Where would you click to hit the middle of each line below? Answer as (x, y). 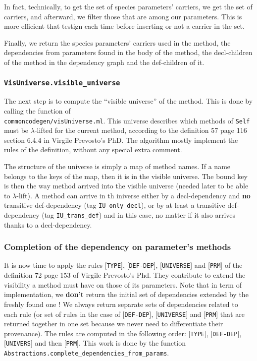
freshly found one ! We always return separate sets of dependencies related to (121, 304)
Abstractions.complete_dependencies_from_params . (87, 353)
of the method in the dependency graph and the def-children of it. (104, 62)
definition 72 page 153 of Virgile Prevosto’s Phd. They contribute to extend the (125, 275)
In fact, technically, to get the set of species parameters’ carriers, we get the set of (128, 6)
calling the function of (37, 110)
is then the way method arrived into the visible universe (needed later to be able (126, 186)
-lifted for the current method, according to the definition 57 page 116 (141, 130)
